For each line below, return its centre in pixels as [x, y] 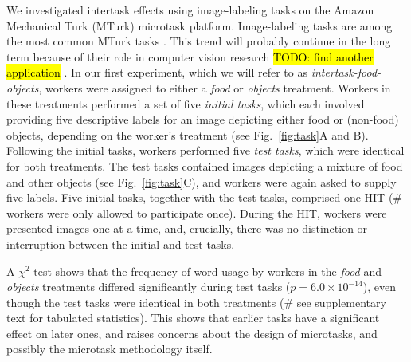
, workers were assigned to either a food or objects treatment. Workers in [215, 87]
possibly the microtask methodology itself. [110, 349]
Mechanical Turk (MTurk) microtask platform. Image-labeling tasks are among [200, 25]
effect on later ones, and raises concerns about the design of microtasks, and [192, 333]
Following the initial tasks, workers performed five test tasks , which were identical [205, 150]
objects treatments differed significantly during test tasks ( [149, 287]
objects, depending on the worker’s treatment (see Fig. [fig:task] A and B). [188, 134]
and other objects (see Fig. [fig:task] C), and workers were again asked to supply [202, 181]
